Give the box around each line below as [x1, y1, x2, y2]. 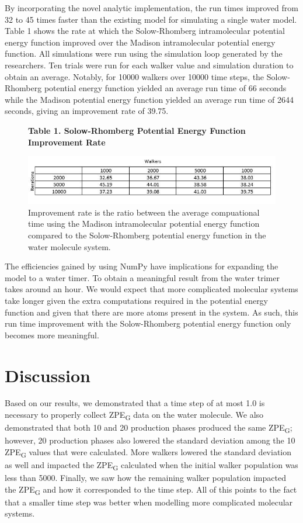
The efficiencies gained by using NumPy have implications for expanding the [5, 260, 278, 272]
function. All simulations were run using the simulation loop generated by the [5, 47, 283, 60]
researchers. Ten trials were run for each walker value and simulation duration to [5, 58, 294, 71]
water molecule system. [28, 240, 111, 252]
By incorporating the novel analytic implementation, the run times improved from [5, 2, 298, 13]
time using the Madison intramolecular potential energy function [28, 217, 260, 230]
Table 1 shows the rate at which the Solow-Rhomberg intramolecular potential [5, 25, 285, 37]
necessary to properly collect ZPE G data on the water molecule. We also [5, 408, 264, 422]
